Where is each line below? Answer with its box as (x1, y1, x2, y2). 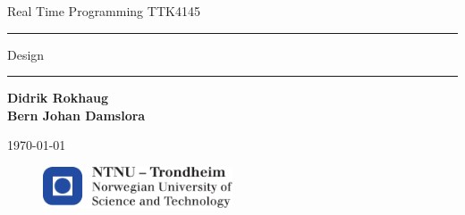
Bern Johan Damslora (7, 105, 146, 124)
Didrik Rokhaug (7, 88, 109, 107)
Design (7, 45, 45, 63)
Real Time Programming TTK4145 (7, 2, 200, 20)
